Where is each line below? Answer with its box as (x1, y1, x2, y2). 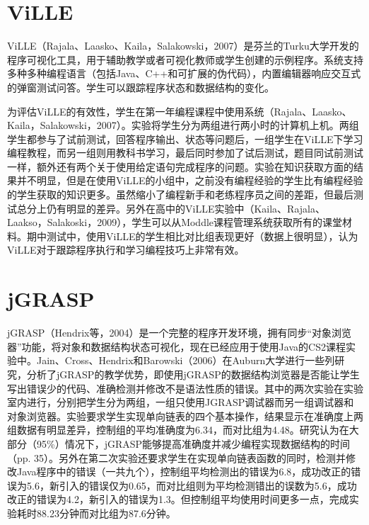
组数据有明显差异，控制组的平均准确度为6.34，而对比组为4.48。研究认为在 (7, 422, 349, 437)
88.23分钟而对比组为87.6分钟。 (36, 505, 176, 520)
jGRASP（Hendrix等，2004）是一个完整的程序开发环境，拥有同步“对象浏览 (7, 325, 352, 340)
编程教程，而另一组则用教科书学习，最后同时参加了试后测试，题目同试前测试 (7, 145, 363, 160)
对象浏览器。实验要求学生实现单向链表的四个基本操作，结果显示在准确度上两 (7, 408, 363, 423)
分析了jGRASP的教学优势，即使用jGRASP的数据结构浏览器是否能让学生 (26, 366, 360, 381)
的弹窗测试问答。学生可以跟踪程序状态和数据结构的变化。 (7, 79, 274, 94)
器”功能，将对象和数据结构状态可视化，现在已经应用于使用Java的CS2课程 (7, 339, 346, 354)
